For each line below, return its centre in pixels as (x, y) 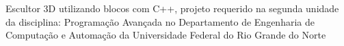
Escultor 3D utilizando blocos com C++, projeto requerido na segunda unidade (172, 8)
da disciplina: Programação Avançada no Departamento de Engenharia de (160, 21)
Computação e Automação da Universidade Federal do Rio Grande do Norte (166, 35)
